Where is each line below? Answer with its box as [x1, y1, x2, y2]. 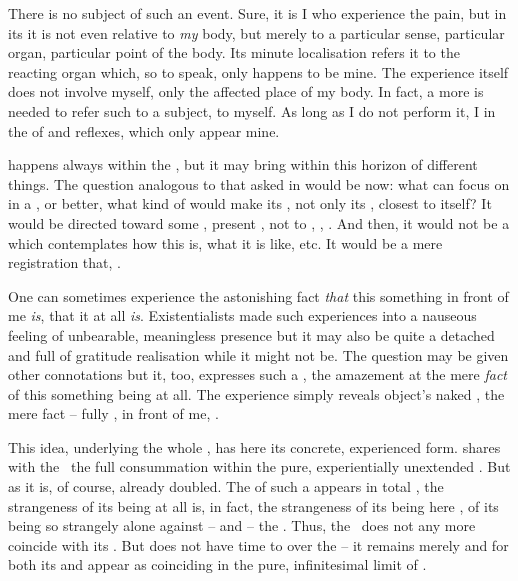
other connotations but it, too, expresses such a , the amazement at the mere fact [8, 364, 507, 385]
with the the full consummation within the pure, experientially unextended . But [8, 456, 511, 477]
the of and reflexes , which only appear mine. [8, 120, 280, 141]
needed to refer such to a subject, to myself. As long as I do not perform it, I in [8, 100, 496, 121]
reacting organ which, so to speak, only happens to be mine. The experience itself [8, 61, 509, 82]
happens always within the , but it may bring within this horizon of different [8, 154, 478, 175]
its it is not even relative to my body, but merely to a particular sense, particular [8, 22, 505, 43]
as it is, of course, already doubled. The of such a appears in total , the [8, 476, 444, 497]
